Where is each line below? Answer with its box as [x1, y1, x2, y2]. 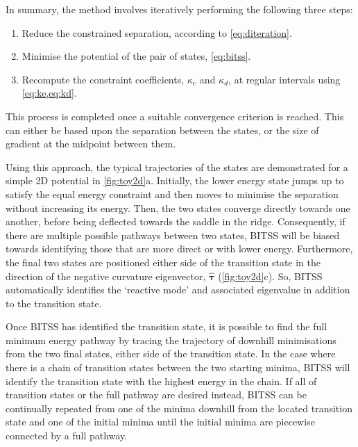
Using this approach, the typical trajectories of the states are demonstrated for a [6, 159, 348, 174]
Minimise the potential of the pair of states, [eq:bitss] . [22, 49, 251, 63]
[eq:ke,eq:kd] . [22, 86, 77, 100]
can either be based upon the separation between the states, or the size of [6, 122, 319, 137]
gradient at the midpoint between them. [6, 136, 176, 151]
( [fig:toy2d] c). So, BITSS [218, 268, 323, 283]
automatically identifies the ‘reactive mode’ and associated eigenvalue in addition [6, 282, 350, 297]
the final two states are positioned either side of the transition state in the [6, 254, 321, 269]
